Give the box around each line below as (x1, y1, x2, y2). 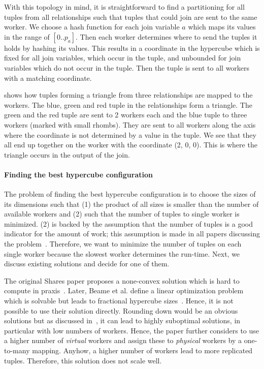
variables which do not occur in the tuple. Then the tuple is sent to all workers (4, 62, 250, 73)
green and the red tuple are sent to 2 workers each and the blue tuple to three (4, 109, 247, 120)
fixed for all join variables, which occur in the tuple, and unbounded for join (4, 52, 241, 63)
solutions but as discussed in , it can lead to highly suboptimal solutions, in (4, 315, 241, 326)
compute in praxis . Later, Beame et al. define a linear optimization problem (4, 285, 244, 296)
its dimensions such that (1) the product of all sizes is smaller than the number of (4, 198, 259, 209)
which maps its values (188, 21, 256, 32)
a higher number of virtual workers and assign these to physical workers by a (4, 335, 242, 346)
